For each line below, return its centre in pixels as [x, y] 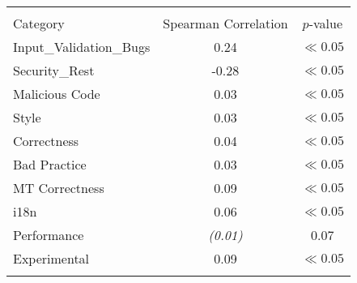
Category [39, 23]
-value [325, 23]
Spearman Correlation [225, 23]
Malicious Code [57, 94]
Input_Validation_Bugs [82, 47]
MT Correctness [59, 188]
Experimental [51, 258]
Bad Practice [50, 164]
